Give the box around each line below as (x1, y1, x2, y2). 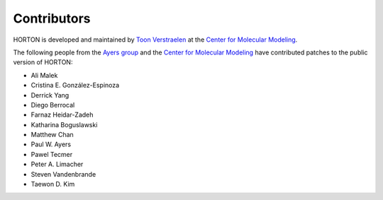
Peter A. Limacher (30, 160, 84, 169)
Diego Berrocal (30, 100, 75, 109)
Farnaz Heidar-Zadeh (30, 110, 94, 119)
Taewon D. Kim (30, 180, 75, 189)
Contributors (13, 11, 91, 26)
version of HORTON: (13, 58, 73, 66)
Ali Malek (30, 71, 58, 79)
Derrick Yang (30, 90, 70, 99)
